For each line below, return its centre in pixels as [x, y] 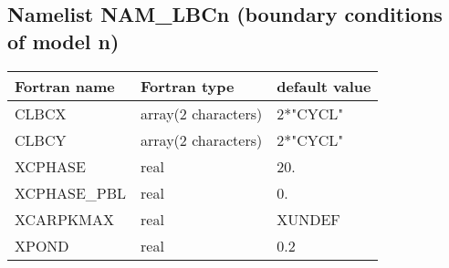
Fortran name [65, 86]
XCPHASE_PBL [71, 192]
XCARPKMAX [64, 219]
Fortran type [188, 86]
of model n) [63, 41]
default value [324, 86]
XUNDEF [308, 219]
